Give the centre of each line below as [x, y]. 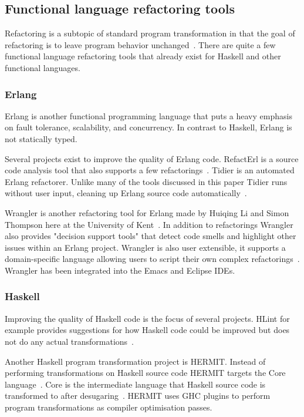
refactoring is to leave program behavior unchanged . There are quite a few [140, 44]
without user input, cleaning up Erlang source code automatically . [126, 193]
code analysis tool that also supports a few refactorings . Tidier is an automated [150, 170]
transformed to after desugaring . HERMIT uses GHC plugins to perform [138, 396]
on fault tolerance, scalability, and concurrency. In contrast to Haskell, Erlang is [148, 127]
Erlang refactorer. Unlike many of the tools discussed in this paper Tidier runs [146, 181]
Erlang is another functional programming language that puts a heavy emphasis [148, 115]
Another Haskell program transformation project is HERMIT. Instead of [135, 361]
